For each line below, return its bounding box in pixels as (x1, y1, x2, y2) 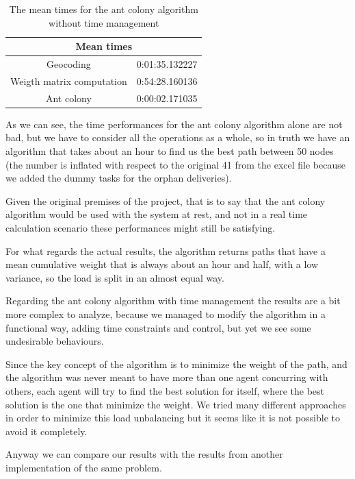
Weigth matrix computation (10, 73, 127, 88)
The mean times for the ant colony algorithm (9, 2, 198, 16)
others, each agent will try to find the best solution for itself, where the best (5, 383, 325, 397)
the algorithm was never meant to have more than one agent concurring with (5, 370, 328, 384)
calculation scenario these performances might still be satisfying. (5, 220, 276, 234)
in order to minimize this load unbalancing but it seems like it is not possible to (5, 410, 340, 425)
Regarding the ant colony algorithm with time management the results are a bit (5, 293, 341, 308)
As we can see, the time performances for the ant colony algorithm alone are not (5, 116, 343, 131)
